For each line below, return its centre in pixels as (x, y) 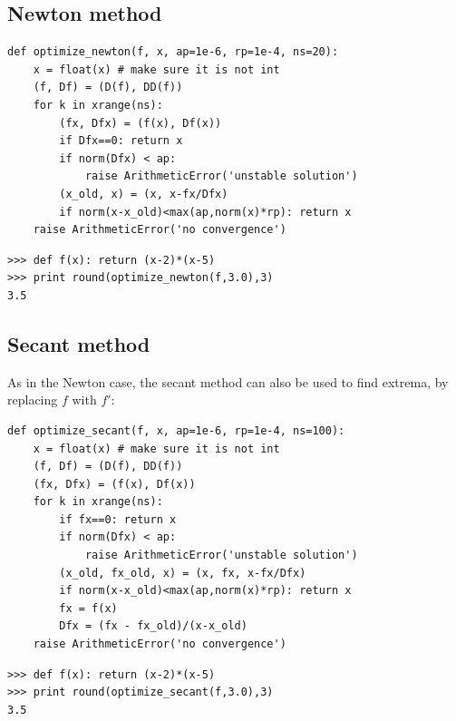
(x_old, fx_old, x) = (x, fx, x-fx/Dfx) (183, 573)
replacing (33, 399)
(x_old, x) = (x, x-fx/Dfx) (144, 194)
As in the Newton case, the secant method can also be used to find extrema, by (228, 381)
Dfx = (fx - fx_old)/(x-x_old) (153, 626)
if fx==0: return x (118, 519)
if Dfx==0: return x (121, 141)
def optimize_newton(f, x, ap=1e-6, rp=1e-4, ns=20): (173, 52)
